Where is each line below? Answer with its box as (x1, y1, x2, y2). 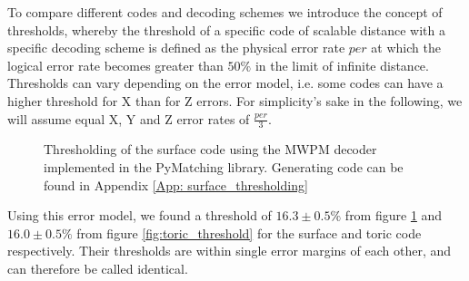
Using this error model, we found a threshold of (7, 206, 272, 225)
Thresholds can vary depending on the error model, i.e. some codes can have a (7, 73, 444, 92)
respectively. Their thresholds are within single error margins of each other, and (7, 241, 452, 260)
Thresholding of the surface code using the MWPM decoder (44, 140, 377, 159)
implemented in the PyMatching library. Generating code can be (44, 157, 404, 176)
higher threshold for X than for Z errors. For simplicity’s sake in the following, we (7, 91, 463, 110)
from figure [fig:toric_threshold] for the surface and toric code (76, 223, 422, 242)
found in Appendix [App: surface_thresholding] (44, 175, 308, 194)
